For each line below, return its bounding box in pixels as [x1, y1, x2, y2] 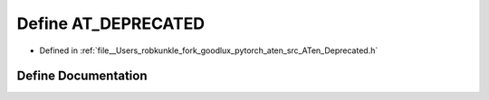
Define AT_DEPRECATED [16, 14, 206, 33]
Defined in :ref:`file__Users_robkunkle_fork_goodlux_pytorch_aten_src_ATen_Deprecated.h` [39, 45, 379, 56]
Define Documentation [16, 68, 148, 84]
